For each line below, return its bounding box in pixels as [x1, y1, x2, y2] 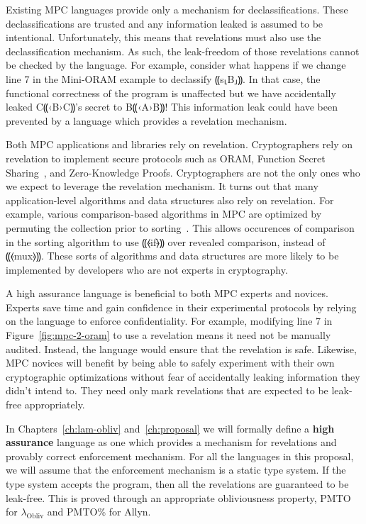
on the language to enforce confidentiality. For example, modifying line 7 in [6, 313, 333, 328]
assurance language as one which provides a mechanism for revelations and [6, 435, 337, 450]
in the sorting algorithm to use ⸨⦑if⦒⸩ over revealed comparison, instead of [6, 234, 326, 249]
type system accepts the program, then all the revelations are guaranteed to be [6, 476, 349, 491]
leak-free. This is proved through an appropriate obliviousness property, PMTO [6, 490, 351, 505]
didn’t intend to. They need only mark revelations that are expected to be [6, 383, 328, 398]
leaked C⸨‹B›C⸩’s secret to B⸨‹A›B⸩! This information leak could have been [6, 99, 338, 114]
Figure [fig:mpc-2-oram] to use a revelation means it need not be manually [6, 328, 331, 342]
